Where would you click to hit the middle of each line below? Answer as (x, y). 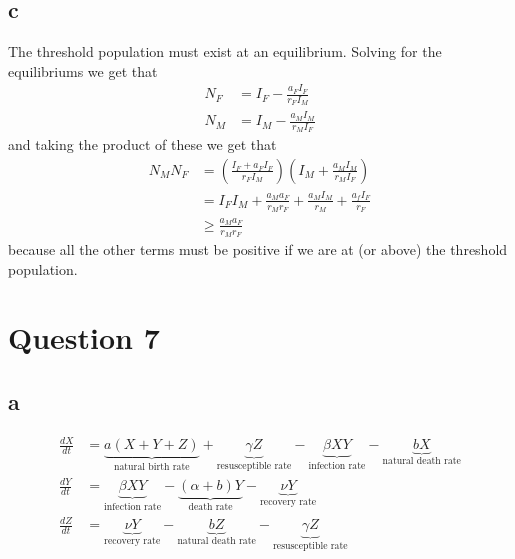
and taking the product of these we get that (142, 144)
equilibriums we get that (83, 70)
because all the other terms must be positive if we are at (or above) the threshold (258, 248)
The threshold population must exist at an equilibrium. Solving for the (225, 51)
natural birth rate (151, 467)
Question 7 (84, 337)
